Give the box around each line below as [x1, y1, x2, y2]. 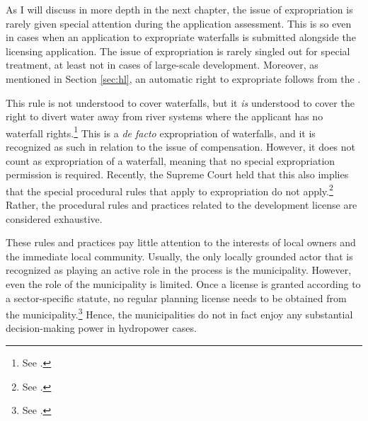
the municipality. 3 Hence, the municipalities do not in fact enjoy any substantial [6, 305, 353, 321]
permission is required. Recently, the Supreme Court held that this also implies [6, 167, 349, 182]
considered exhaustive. [6, 211, 103, 226]
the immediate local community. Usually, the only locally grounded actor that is [6, 248, 353, 263]
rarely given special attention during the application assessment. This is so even [6, 16, 352, 30]
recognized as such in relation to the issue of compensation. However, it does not [6, 139, 356, 154]
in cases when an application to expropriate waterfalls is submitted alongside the [6, 30, 356, 45]
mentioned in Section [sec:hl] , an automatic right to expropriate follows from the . [6, 71, 361, 86]
